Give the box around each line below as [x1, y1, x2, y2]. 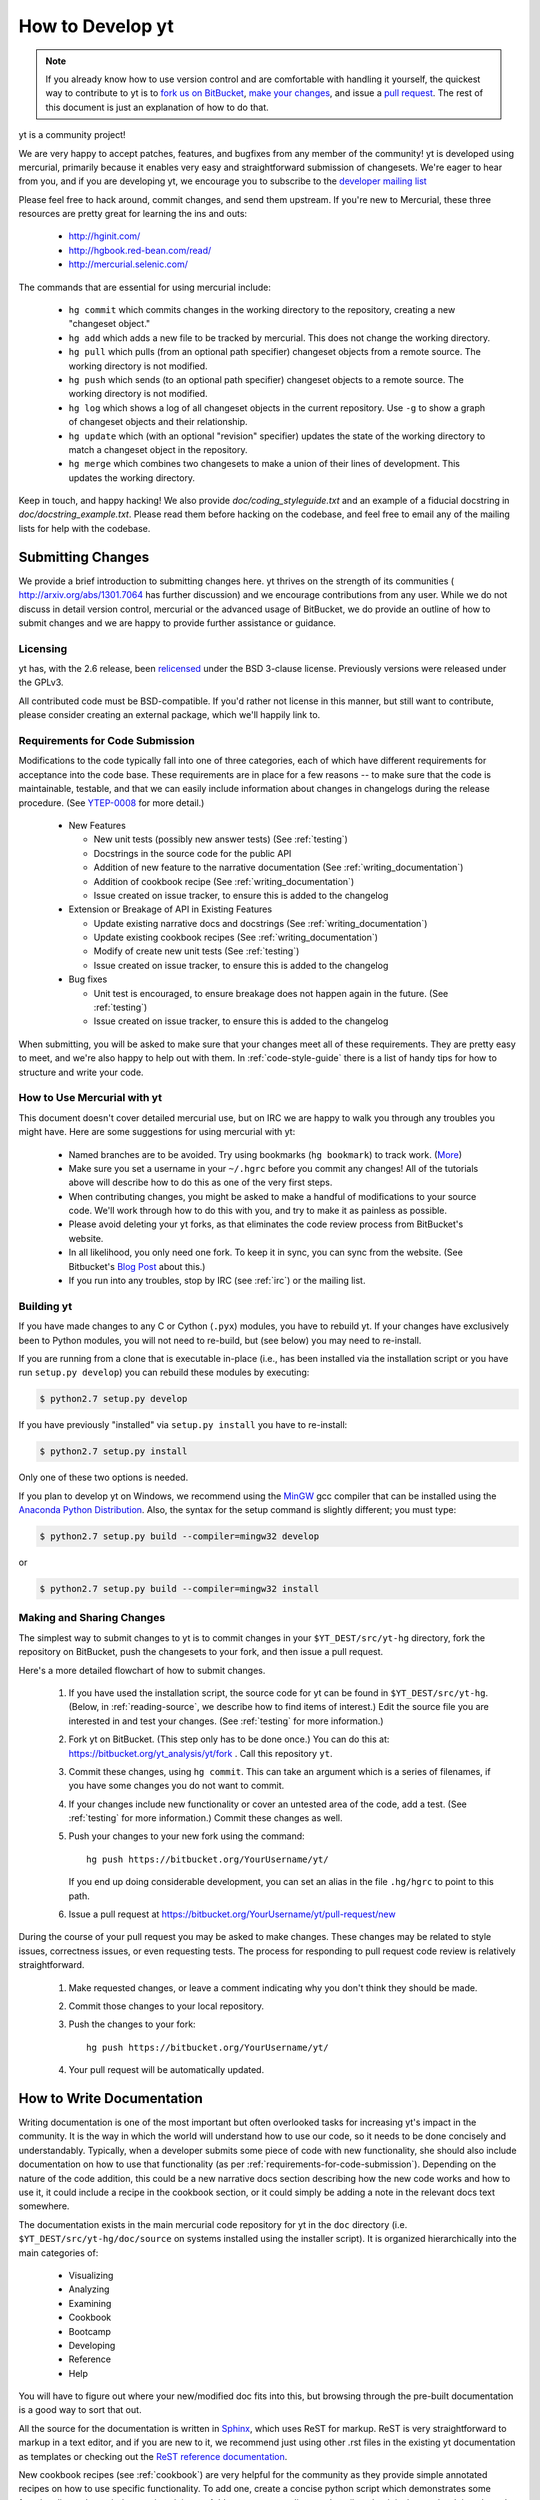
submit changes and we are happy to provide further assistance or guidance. [18, 616, 337, 629]
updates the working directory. [68, 471, 195, 484]
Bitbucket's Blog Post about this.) [68, 1260, 206, 1272]
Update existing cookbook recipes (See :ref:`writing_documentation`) [93, 931, 379, 944]
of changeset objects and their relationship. [68, 416, 249, 428]
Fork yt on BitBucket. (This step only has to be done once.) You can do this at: [68, 1733, 390, 1745]
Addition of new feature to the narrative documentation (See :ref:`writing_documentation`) [93, 861, 464, 874]
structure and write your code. [18, 1066, 144, 1078]
